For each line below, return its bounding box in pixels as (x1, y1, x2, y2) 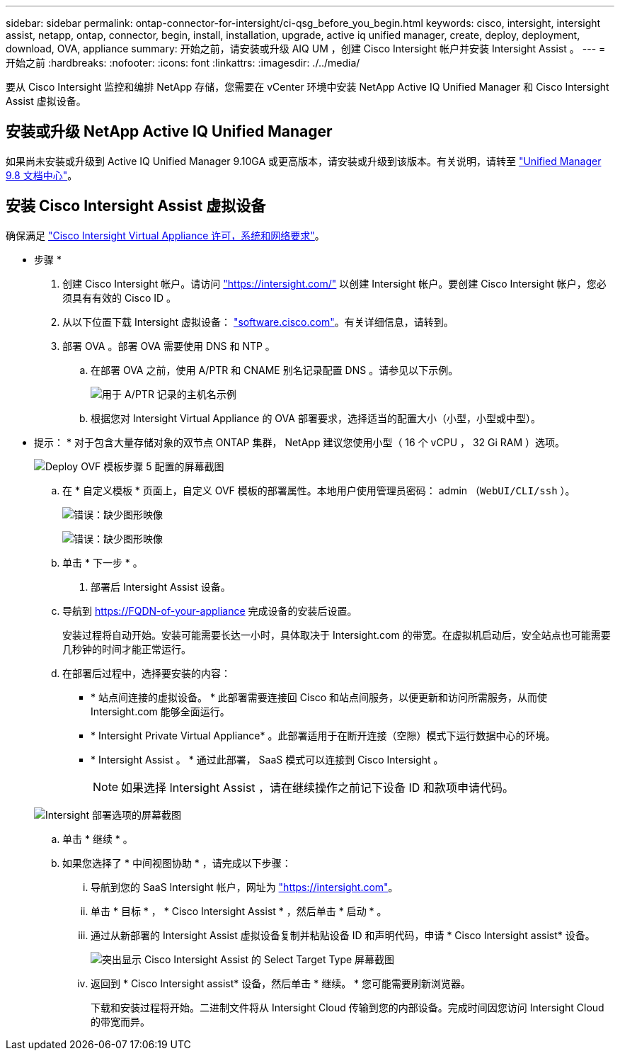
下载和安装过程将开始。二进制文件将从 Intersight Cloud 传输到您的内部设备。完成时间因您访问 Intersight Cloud (91, 1001, 604, 1014)
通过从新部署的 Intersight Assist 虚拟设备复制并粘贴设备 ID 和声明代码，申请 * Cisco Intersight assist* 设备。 (91, 929, 595, 941)
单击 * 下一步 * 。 (62, 556, 143, 569)
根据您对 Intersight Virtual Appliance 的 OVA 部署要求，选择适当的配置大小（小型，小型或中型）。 (91, 411, 541, 424)
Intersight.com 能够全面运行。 (91, 705, 230, 717)
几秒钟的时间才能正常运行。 (62, 642, 191, 655)
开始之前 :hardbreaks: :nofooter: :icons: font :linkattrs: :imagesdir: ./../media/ (6, 57, 360, 69)
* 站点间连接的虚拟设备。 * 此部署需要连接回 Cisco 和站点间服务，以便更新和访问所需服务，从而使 (91, 691, 548, 703)
